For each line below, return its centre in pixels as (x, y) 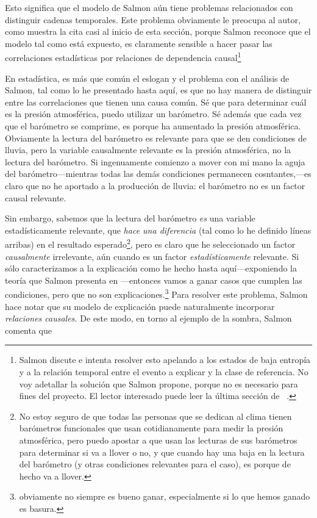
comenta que (28, 330)
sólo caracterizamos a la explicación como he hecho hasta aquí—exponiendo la (151, 268)
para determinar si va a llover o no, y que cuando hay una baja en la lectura (162, 452)
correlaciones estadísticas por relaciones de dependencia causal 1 (123, 57)
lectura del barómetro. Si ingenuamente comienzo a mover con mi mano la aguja (155, 161)
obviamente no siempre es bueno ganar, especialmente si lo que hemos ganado (165, 496)
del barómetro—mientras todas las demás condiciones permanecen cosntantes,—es (158, 174)
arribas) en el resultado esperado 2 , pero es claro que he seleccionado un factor (150, 243)
